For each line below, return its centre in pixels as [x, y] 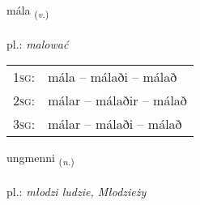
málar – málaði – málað [115, 124]
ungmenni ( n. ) [40, 159]
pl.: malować [38, 43]
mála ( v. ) [28, 11]
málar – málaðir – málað [117, 100]
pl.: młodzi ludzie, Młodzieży [77, 192]
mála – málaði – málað [113, 77]
